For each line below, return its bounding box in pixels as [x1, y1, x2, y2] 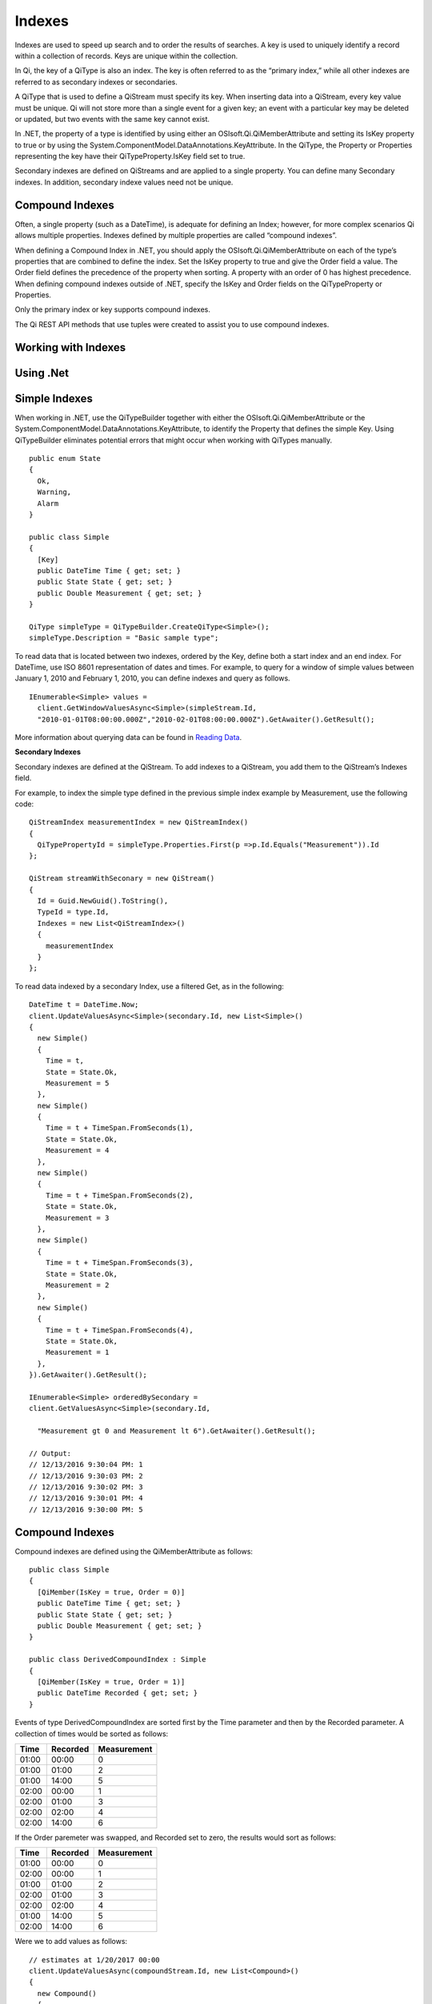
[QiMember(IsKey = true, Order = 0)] [37, 1587, 186, 1597]
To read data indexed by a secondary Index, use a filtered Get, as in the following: [14, 981, 284, 991]
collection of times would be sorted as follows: [14, 1728, 169, 1739]
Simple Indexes [14, 391, 94, 405]
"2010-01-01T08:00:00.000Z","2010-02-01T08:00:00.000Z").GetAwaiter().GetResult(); [37, 714, 375, 724]
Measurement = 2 [45, 1280, 110, 1290]
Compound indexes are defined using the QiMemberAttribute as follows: [14, 1546, 254, 1556]
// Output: [29, 1448, 72, 1458]
